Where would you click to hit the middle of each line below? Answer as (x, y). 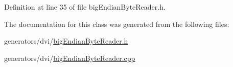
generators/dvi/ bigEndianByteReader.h (66, 41)
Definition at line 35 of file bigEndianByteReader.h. (85, 7)
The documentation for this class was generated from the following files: (117, 24)
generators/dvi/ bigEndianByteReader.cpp (70, 58)
